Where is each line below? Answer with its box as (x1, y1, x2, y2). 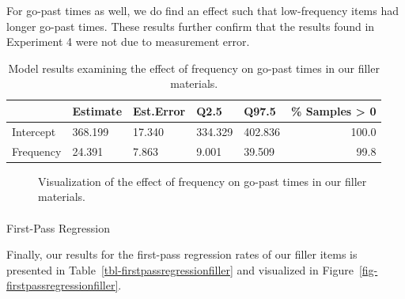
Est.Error (133, 102, 186, 119)
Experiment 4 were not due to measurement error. (6, 33, 250, 50)
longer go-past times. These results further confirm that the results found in (6, 17, 375, 34)
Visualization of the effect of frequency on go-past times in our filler (38, 172, 367, 189)
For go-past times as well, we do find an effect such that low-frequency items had (6, 2, 399, 18)
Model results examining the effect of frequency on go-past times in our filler (8, 59, 380, 76)
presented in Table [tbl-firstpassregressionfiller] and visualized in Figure (6, 261, 354, 278)
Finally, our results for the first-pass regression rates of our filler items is (6, 246, 358, 263)
